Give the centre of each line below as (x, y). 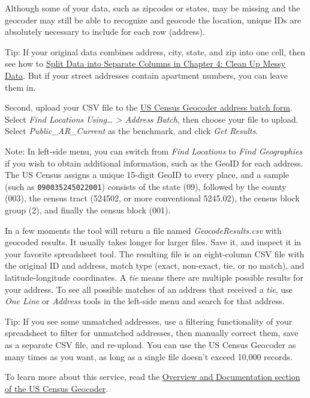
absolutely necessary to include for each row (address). (105, 32)
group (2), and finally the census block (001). (88, 210)
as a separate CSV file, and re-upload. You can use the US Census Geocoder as (151, 344)
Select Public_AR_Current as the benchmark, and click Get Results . (132, 131)
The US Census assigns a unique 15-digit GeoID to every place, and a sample (147, 175)
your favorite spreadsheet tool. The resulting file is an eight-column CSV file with (155, 253)
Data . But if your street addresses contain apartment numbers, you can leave (146, 75)
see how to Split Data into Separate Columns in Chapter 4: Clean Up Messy (145, 63)
